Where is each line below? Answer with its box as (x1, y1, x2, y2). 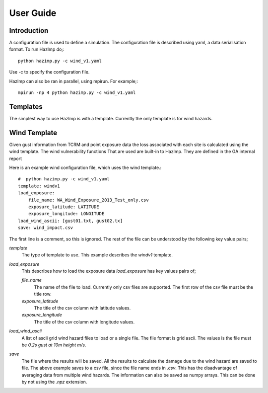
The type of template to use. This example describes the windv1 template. (21, 252, 173, 258)
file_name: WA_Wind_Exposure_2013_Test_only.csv (28, 197, 149, 203)
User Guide (9, 7, 57, 18)
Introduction (9, 26, 49, 35)
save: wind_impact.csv (18, 225, 73, 231)
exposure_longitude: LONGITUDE (28, 211, 105, 217)
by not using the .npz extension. (21, 379, 87, 385)
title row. (34, 291, 52, 297)
